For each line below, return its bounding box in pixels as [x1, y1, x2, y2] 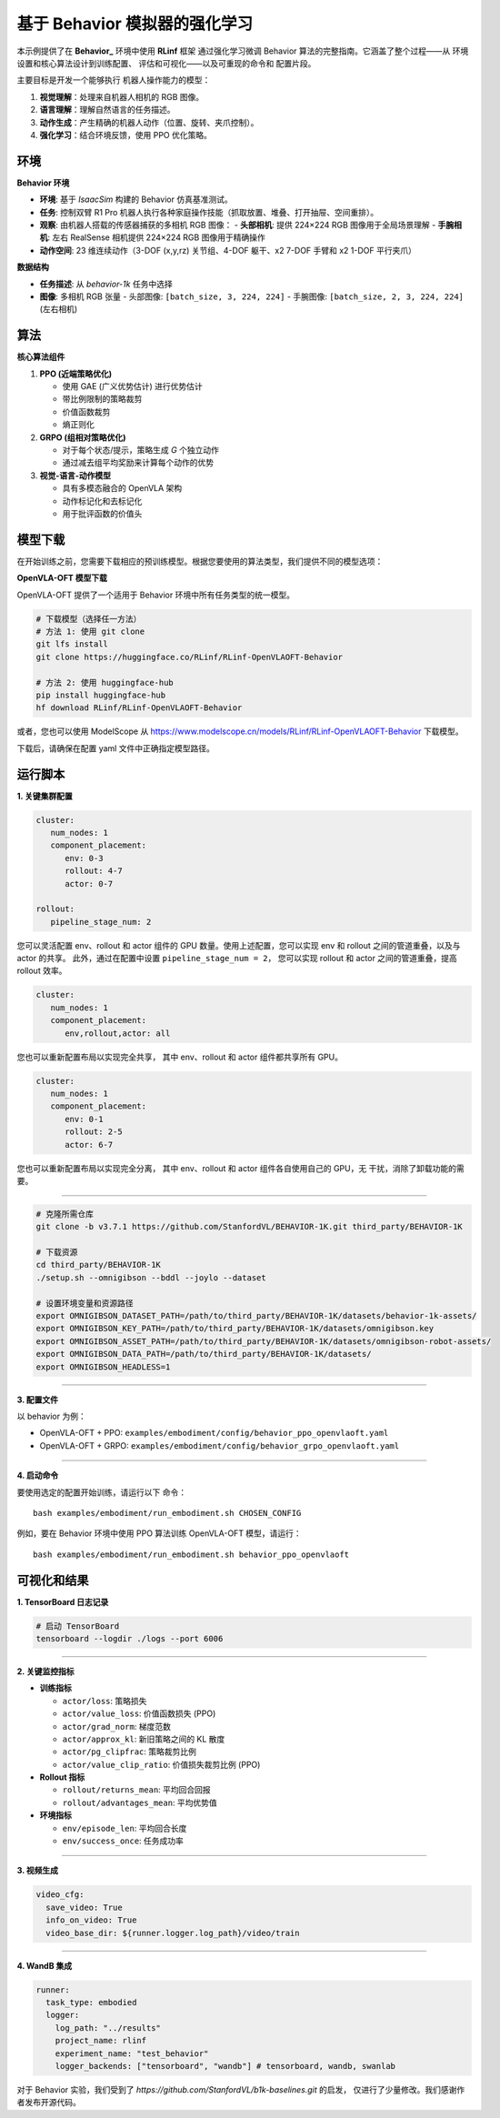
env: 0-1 [65, 1114, 104, 1124]
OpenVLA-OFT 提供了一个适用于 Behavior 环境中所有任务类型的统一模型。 [16, 589, 295, 600]
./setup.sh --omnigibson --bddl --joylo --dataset [35, 1272, 267, 1282]
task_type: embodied [45, 1997, 137, 2007]
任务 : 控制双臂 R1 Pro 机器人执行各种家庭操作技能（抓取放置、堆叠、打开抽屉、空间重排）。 [39, 206, 379, 217]
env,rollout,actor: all [65, 1028, 171, 1039]
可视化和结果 [16, 1572, 89, 1588]
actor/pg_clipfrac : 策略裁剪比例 [62, 1746, 197, 1757]
